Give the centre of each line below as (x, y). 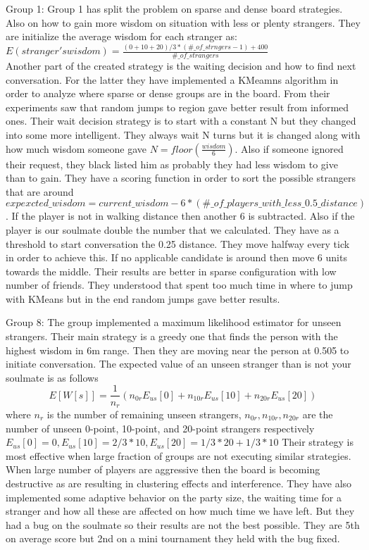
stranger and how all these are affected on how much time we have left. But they (180, 511)
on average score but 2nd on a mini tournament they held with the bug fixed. (173, 538)
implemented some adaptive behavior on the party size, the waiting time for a (174, 497)
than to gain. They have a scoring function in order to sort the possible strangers (181, 178)
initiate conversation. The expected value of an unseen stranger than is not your (179, 364)
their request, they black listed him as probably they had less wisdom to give (172, 164)
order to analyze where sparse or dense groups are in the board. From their (168, 93)
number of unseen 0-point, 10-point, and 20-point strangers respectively (160, 428)
